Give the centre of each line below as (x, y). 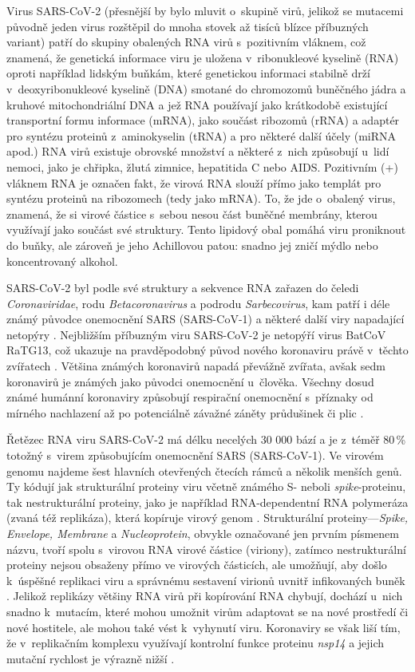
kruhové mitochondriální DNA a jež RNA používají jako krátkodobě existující (197, 104)
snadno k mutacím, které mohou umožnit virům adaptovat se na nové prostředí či (207, 611)
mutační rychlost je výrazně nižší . (91, 658)
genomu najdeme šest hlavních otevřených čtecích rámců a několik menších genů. (204, 470)
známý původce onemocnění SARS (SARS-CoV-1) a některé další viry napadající (206, 319)
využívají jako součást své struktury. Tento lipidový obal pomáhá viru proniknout (206, 229)
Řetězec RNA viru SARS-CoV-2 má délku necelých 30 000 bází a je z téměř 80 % (206, 439)
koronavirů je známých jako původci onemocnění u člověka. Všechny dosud (190, 381)
